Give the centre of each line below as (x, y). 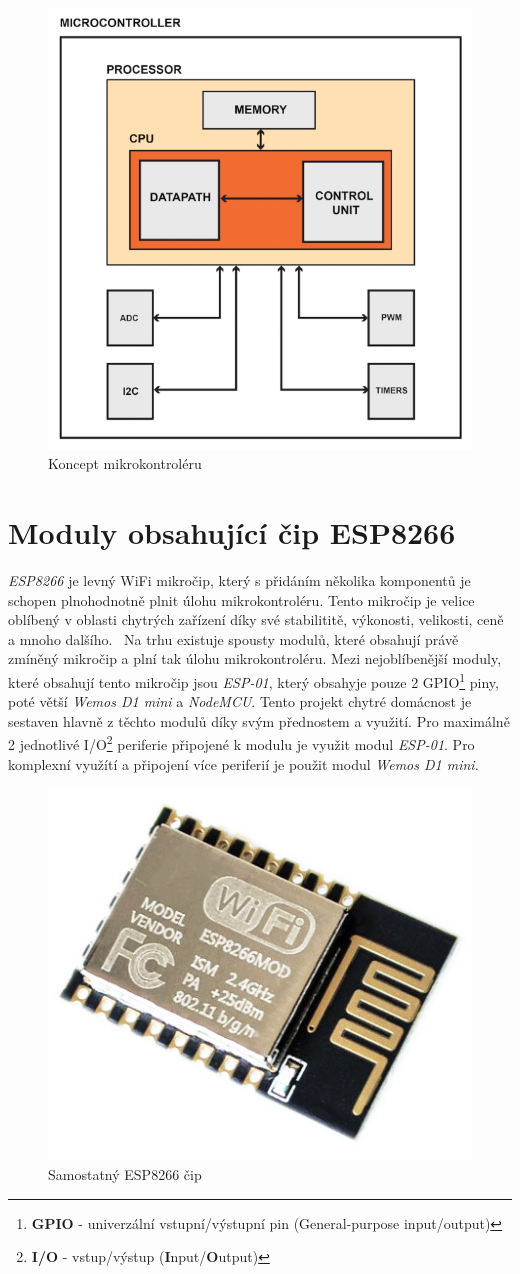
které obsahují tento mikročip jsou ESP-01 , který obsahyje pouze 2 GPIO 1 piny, (253, 680)
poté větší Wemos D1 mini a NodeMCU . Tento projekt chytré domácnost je (240, 701)
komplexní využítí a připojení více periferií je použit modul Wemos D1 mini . (243, 763)
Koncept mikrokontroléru (125, 463)
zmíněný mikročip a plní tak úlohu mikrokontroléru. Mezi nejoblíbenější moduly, (255, 658)
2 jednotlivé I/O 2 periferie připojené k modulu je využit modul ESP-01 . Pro (241, 743)
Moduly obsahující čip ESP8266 (232, 532)
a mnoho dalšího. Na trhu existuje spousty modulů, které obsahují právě (233, 638)
